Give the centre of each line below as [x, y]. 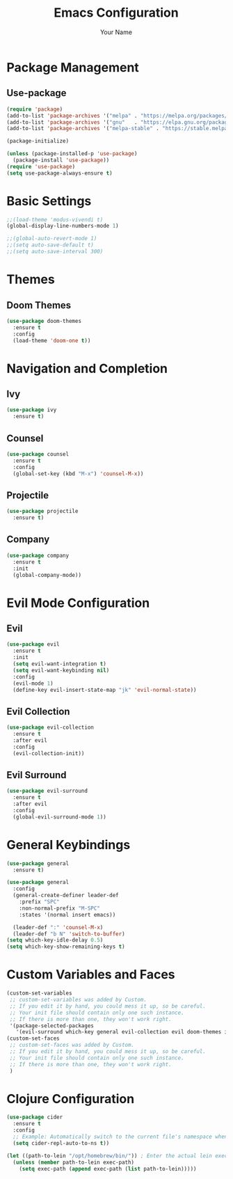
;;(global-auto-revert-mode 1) [52, 239]
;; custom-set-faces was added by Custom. [72, 1045]
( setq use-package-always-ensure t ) [59, 173]
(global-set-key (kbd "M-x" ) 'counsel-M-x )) [78, 474]
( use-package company [38, 555]
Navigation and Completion [87, 369]
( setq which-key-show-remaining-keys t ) [66, 947]
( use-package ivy [32, 410]
